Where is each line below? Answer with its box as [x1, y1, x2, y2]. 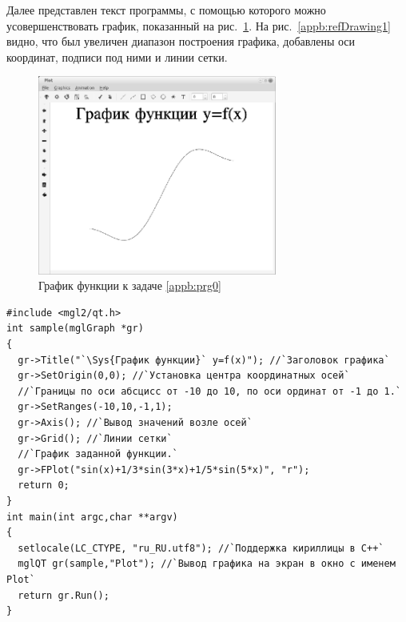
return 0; [18, 480, 70, 492]
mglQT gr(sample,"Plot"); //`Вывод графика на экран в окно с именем [18, 558, 396, 570]
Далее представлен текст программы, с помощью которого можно [6, 2, 326, 18]
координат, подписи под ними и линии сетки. [6, 48, 228, 65]
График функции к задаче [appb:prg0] [38, 277, 221, 294]
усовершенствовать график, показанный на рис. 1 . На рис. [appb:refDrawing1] [6, 17, 391, 34]
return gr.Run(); [18, 589, 109, 601]
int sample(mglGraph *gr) [6, 323, 144, 335]
